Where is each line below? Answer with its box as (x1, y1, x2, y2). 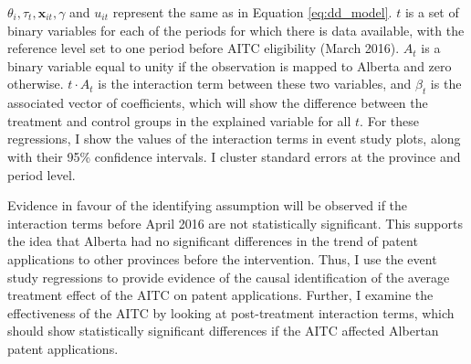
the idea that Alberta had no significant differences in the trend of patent (7, 231, 418, 251)
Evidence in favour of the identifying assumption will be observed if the (7, 196, 408, 215)
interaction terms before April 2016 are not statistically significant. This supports (7, 213, 463, 232)
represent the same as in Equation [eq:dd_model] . (112, 3, 392, 21)
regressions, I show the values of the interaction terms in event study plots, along (7, 129, 461, 148)
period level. (7, 165, 76, 184)
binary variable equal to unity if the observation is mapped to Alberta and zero (7, 56, 452, 75)
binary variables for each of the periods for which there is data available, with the (7, 20, 465, 39)
